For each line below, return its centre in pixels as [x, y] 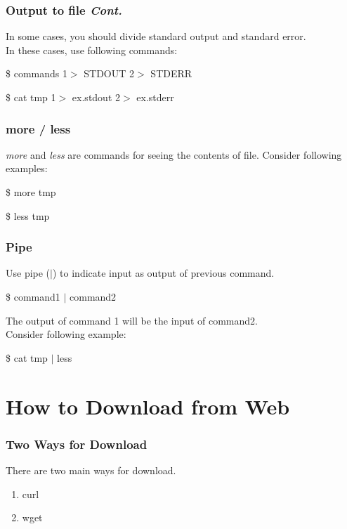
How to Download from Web [148, 406]
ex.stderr [155, 97]
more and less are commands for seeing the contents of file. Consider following [174, 154]
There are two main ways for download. [91, 470]
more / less [38, 128]
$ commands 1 [37, 73]
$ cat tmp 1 [31, 97]
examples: [27, 168]
